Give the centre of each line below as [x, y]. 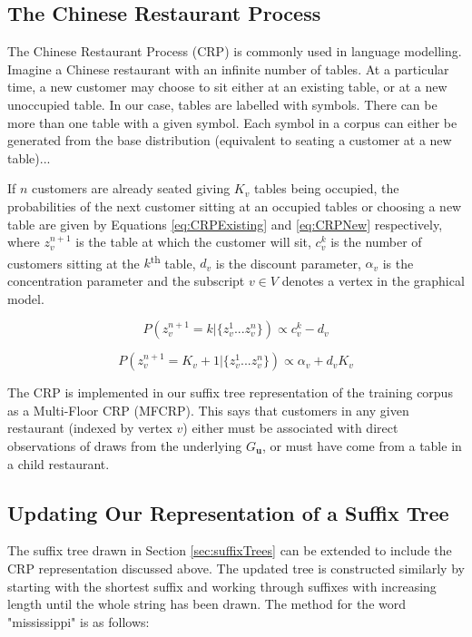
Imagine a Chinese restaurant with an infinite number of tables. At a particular [228, 69]
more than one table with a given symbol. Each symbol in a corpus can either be [232, 122]
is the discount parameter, [288, 263]
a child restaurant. [59, 463]
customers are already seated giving [131, 188]
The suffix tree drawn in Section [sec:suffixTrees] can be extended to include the [230, 550]
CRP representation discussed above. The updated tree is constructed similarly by [236, 568]
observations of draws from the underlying [125, 445]
